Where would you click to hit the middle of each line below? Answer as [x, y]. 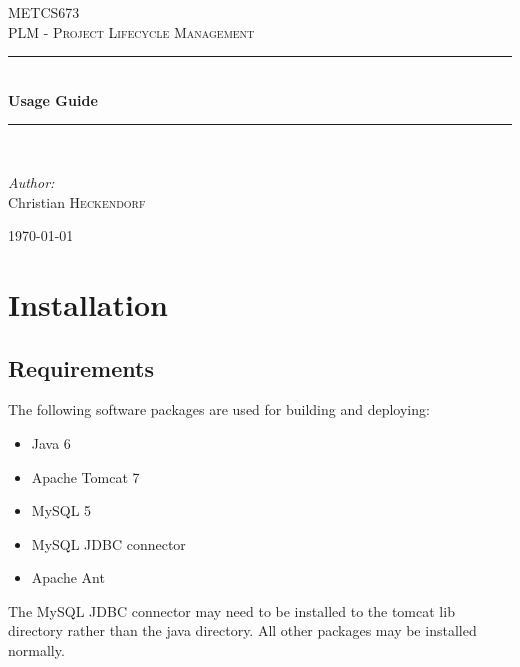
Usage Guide [53, 99]
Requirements [81, 367]
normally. [36, 650]
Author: [31, 181]
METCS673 [44, 12]
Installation [88, 303]
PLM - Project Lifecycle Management [131, 31]
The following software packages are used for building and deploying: [219, 409]
